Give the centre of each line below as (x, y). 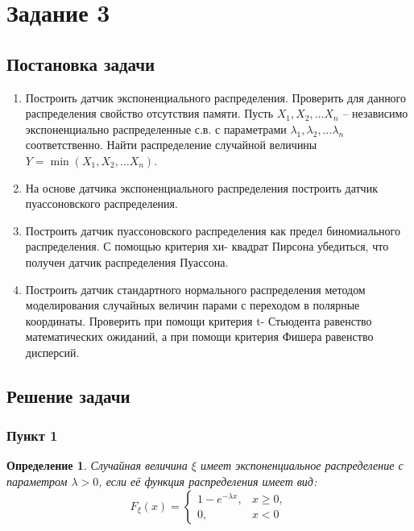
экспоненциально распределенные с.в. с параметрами (156, 129)
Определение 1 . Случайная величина (97, 465)
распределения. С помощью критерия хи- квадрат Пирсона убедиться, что (207, 246)
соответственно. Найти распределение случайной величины (171, 145)
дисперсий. (52, 352)
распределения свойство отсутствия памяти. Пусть (149, 113)
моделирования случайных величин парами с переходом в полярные (193, 305)
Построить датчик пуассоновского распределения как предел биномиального (213, 230)
